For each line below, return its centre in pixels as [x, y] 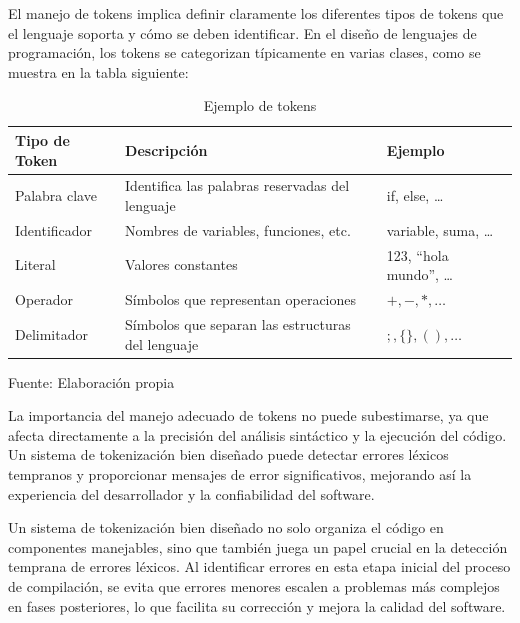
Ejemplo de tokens [260, 105]
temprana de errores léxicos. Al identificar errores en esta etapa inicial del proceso [259, 566]
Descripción [166, 149]
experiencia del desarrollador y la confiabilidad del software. [191, 493]
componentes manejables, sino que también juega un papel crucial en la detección [258, 546]
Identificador [54, 229]
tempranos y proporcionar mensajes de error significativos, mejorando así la [240, 474]
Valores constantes [181, 264]
